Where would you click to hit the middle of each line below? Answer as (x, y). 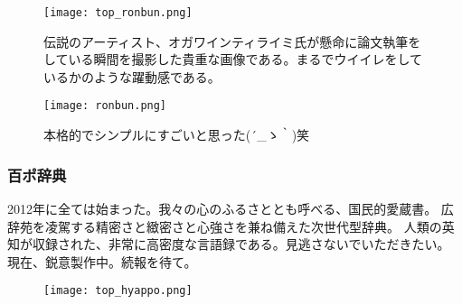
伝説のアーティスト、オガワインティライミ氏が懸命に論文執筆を (232, 41)
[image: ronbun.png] (105, 106)
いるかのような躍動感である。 (132, 76)
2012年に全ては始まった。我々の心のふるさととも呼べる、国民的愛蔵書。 (222, 208)
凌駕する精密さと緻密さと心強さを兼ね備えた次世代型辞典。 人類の (243, 226)
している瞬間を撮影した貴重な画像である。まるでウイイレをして (233, 59)
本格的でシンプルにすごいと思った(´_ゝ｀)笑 (177, 135)
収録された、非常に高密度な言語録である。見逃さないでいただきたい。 (241, 244)
